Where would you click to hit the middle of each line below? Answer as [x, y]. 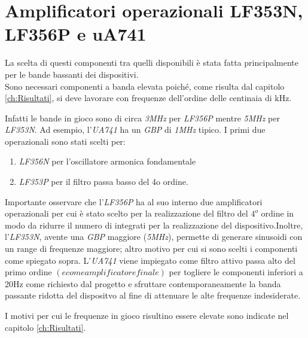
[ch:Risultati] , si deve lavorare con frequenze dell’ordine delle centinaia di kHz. [148, 98]
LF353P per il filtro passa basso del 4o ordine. [103, 182]
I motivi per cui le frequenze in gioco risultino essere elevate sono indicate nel [147, 315]
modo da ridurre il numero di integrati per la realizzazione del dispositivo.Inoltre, [154, 225]
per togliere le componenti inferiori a [236, 272]
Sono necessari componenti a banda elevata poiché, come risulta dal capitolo [145, 86]
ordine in [277, 213]
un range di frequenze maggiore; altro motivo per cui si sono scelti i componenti [151, 249]
